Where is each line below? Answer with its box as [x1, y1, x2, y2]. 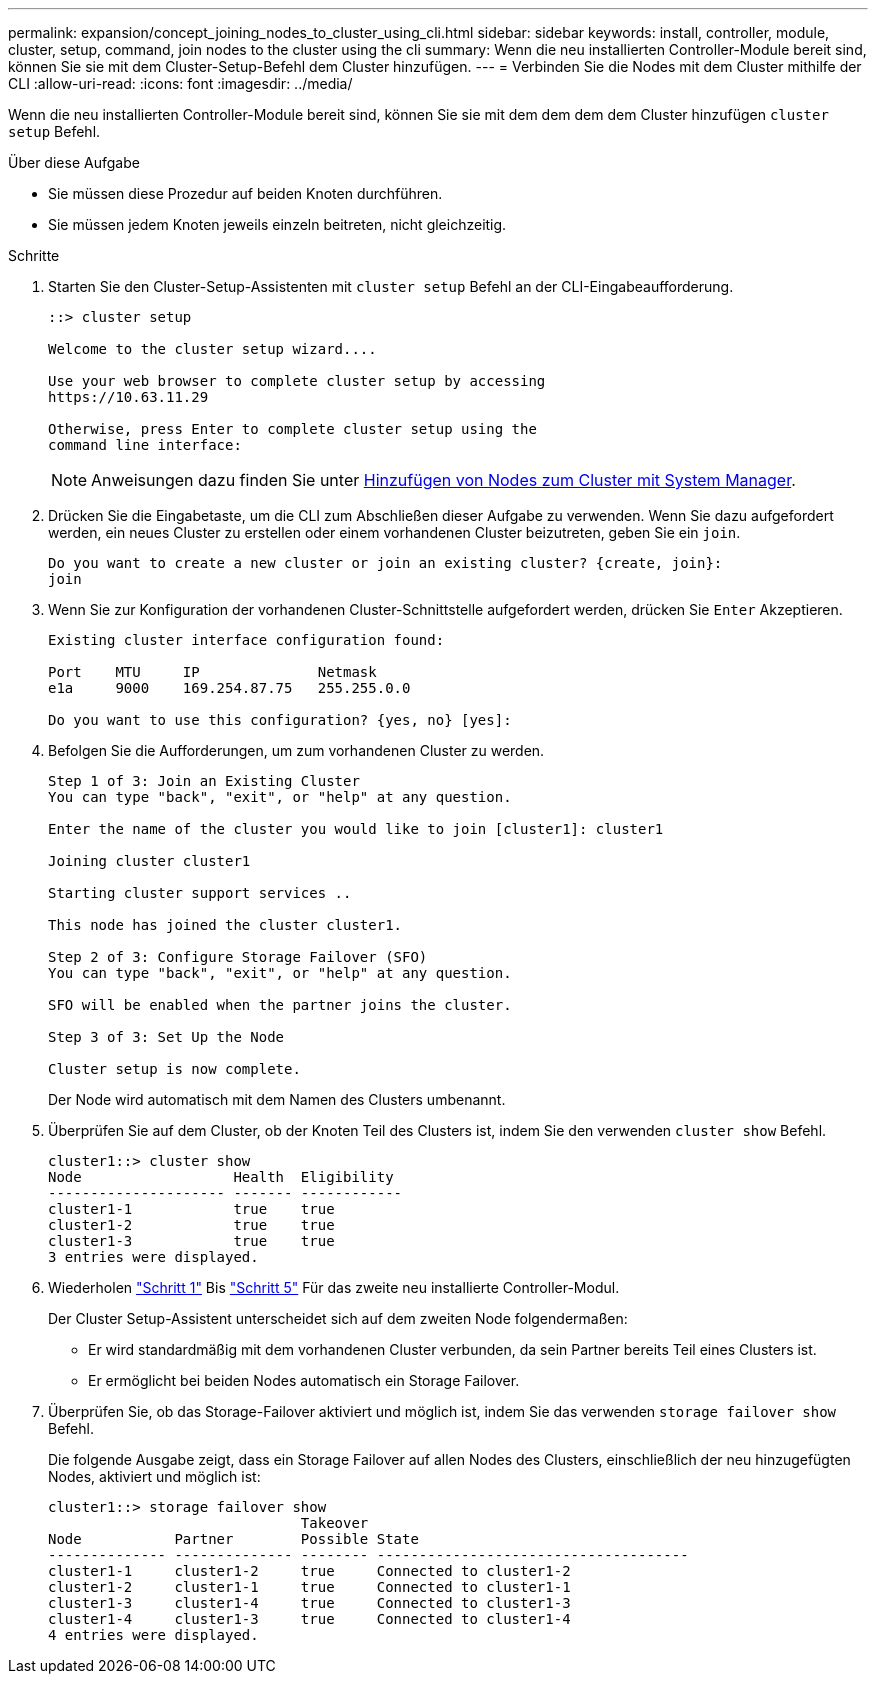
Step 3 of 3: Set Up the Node [48, 1029, 285, 1045]
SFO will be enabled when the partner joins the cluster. [48, 997, 512, 1013]
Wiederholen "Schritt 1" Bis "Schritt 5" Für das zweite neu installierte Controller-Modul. [48, 1279, 620, 1296]
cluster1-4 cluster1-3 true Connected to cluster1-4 [48, 1611, 571, 1627]
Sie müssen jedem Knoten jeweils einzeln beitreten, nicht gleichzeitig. [48, 216, 507, 233]
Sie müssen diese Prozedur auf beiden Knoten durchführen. [48, 185, 443, 202]
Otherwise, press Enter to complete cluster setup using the [48, 421, 537, 437]
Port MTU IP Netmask [48, 664, 377, 680]
